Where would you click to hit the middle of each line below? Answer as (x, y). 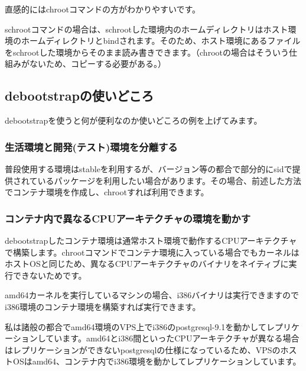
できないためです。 (50, 275)
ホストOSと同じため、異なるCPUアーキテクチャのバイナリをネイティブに (147, 264)
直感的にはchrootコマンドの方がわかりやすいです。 (103, 9)
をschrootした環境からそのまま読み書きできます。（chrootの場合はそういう (147, 52)
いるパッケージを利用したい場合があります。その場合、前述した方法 (169, 180)
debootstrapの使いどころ (79, 96)
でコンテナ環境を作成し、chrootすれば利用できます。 (107, 192)
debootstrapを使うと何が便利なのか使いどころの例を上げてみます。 (134, 120)
